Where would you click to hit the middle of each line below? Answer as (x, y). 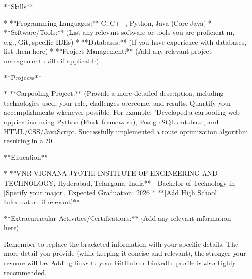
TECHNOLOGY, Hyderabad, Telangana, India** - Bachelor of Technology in (119, 182)
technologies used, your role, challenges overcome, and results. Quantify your (118, 102)
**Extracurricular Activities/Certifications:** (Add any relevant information (118, 218)
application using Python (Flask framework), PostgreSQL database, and (111, 121)
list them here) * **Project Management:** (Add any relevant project (108, 51)
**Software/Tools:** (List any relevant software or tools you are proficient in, (119, 32)
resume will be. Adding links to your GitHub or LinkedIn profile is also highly (120, 263)
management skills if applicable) (52, 60)
